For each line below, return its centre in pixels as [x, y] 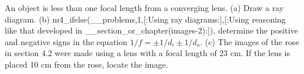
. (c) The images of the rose [250, 41]
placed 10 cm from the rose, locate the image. [87, 64]
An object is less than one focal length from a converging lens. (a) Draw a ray [144, 8]
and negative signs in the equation [66, 41]
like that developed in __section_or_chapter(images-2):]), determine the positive [151, 30]
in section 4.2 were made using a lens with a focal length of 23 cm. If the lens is [148, 53]
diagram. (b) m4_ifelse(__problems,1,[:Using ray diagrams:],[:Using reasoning [145, 19]
